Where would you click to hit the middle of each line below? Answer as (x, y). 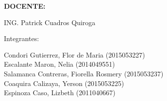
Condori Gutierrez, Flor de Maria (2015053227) (75, 54)
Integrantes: (22, 38)
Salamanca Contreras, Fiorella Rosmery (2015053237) (84, 73)
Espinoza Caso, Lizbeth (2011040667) (60, 93)
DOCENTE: (25, 6)
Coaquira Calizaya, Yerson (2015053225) (64, 83)
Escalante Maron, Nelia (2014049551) (59, 64)
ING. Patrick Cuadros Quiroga (50, 22)
